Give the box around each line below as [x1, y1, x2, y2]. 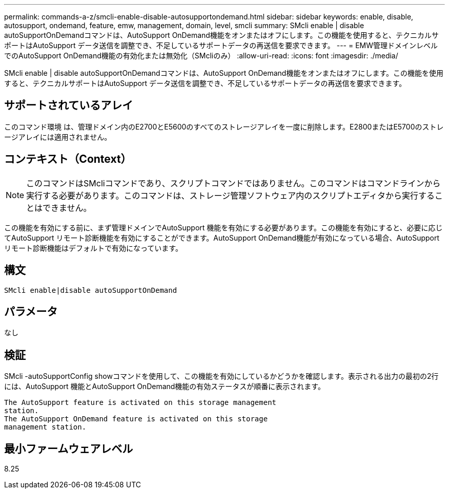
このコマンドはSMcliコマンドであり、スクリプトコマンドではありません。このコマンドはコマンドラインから [26, 178, 441, 188]
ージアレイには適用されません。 [4, 132, 112, 141]
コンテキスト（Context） [4, 153, 132, 166]
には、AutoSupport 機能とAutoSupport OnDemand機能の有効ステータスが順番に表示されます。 [4, 382, 325, 391]
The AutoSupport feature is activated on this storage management [4, 398, 277, 407]
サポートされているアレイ [4, 99, 133, 112]
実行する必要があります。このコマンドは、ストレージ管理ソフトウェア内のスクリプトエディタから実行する [26, 190, 435, 201]
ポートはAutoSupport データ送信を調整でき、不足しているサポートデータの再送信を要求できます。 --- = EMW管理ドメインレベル [4, 41, 438, 50]
